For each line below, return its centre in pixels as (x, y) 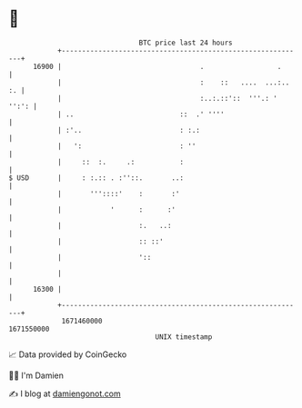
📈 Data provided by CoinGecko (68, 354)
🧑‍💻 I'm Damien (36, 375)
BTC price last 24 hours (186, 43)
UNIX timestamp (184, 337)
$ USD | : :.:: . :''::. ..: (96, 178)
